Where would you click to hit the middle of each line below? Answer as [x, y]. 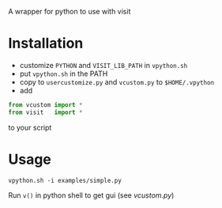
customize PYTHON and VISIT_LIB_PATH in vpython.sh [103, 65]
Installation [46, 43]
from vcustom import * [45, 105]
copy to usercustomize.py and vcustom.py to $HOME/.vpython [117, 81]
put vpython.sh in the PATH [64, 74]
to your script [30, 127]
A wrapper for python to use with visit [70, 11]
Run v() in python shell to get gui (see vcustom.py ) [91, 195]
